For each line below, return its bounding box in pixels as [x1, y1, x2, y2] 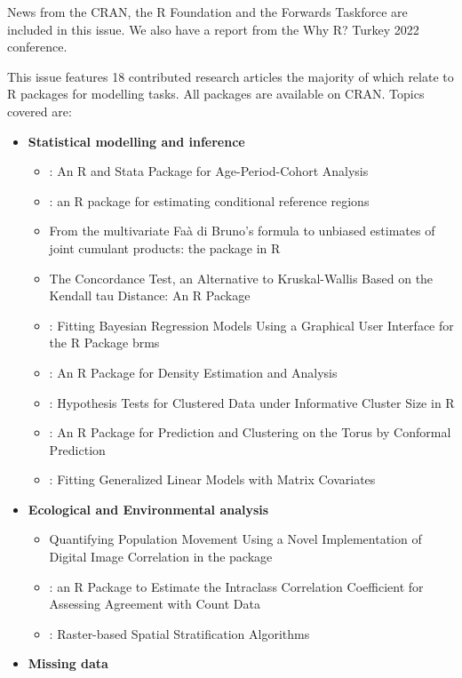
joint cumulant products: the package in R [49, 238, 281, 257]
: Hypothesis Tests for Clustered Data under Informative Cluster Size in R [49, 393, 455, 411]
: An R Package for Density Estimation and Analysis [49, 363, 338, 381]
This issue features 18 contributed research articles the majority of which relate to [7, 67, 454, 85]
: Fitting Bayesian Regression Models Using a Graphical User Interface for [49, 315, 454, 334]
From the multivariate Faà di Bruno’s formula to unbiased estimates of [49, 221, 435, 240]
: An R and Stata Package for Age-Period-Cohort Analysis [49, 162, 369, 180]
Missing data [28, 654, 108, 673]
